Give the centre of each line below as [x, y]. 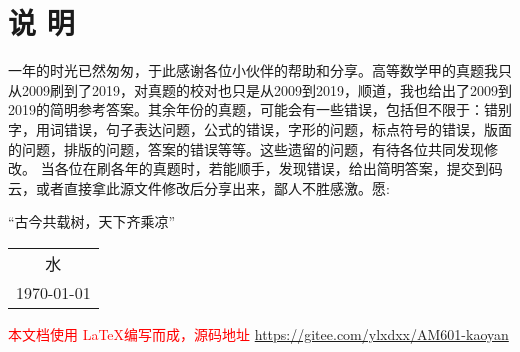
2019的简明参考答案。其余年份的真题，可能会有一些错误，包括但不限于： [246, 109]
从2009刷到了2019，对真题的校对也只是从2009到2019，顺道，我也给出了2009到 [260, 89]
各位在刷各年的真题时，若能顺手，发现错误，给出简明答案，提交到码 [278, 168]
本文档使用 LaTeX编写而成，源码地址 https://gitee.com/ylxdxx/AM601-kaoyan [258, 333]
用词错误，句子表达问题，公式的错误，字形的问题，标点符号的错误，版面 [273, 128]
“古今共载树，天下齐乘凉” [92, 221]
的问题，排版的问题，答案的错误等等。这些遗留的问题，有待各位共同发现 [246, 148]
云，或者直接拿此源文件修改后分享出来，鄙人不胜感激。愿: [199, 187]
